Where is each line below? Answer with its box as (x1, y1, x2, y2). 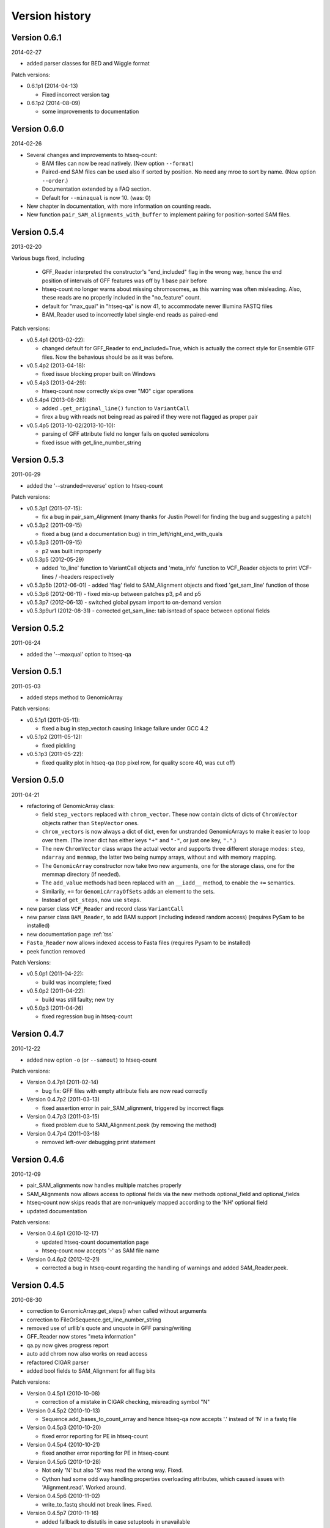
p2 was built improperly (42, 547, 102, 554)
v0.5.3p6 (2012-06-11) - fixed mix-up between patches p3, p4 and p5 (26, 590, 202, 597)
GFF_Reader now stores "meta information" (26, 1333, 136, 1340)
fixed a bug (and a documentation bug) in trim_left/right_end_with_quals (42, 530, 223, 537)
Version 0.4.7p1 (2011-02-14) (26, 1079, 99, 1086)
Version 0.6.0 (11, 124, 64, 134)
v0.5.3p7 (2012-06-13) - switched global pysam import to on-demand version (26, 598, 222, 606)
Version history (11, 9, 92, 23)
